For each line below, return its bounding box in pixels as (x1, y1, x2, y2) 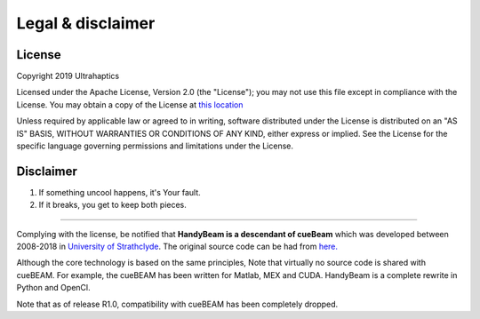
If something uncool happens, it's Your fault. (38, 187, 201, 197)
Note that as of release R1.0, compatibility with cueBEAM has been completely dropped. (16, 299, 339, 309)
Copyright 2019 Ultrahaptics (16, 71, 120, 82)
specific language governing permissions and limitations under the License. (16, 140, 293, 151)
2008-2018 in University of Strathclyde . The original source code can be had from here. (16, 241, 338, 252)
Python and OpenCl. (16, 283, 91, 293)
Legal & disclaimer (16, 13, 156, 33)
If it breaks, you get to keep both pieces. (38, 200, 187, 211)
